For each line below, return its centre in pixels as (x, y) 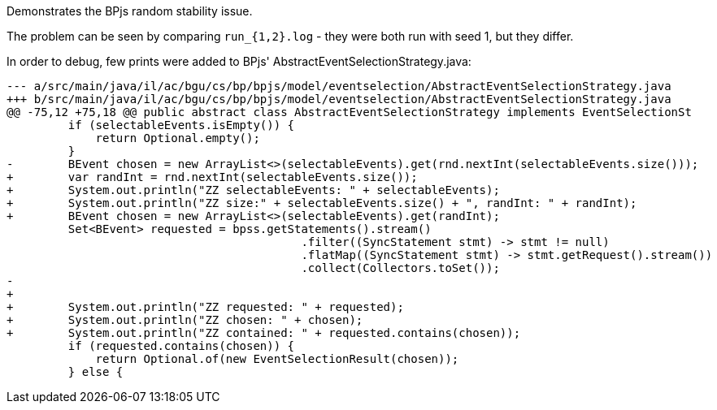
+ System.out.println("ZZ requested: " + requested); (205, 307)
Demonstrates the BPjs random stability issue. (130, 11)
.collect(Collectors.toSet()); (400, 268)
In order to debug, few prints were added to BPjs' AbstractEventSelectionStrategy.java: (239, 61)
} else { (96, 372)
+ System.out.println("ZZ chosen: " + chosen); (185, 320)
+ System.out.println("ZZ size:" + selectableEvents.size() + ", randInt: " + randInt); (322, 203)
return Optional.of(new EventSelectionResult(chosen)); (277, 359)
